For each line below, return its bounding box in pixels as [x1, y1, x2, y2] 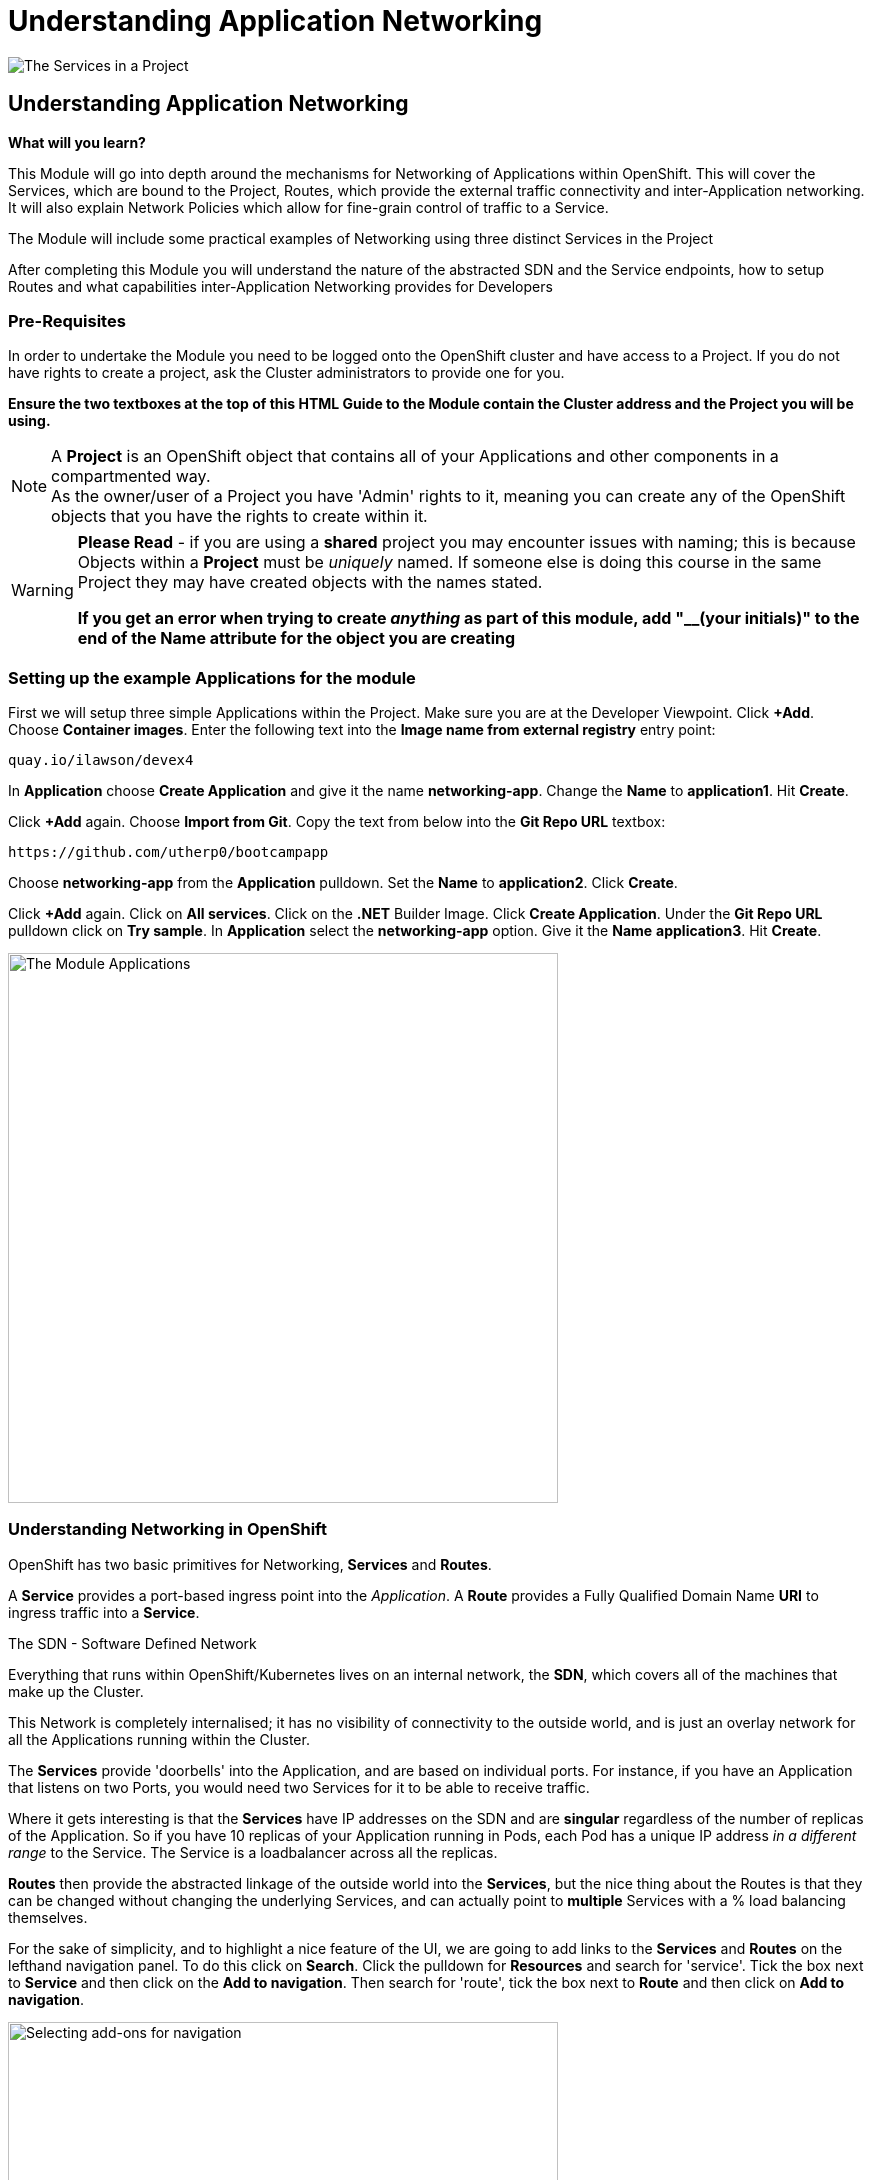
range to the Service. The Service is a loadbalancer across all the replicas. [8, 1843, 498, 1861]
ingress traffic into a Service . [8, 1603, 200, 1621]
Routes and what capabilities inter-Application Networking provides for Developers [8, 277, 553, 295]
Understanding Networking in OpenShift [8, 1519, 327, 1540]
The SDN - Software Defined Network [8, 1634, 257, 1652]
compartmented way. [51, 466, 211, 487]
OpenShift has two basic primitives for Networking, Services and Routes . [8, 1555, 492, 1573]
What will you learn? [8, 133, 146, 151]
